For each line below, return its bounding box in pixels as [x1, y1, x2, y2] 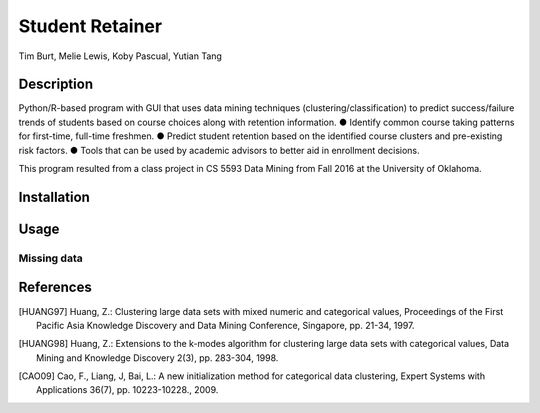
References [18, 279, 92, 296]
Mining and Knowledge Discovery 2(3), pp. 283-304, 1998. [36, 351, 279, 364]
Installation [18, 188, 90, 205]
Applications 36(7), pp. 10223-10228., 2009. [36, 384, 219, 396]
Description [18, 76, 94, 93]
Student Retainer [18, 15, 163, 37]
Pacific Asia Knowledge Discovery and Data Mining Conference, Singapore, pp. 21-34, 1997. [36, 319, 415, 331]
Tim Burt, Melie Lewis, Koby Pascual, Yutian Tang [18, 50, 222, 62]
